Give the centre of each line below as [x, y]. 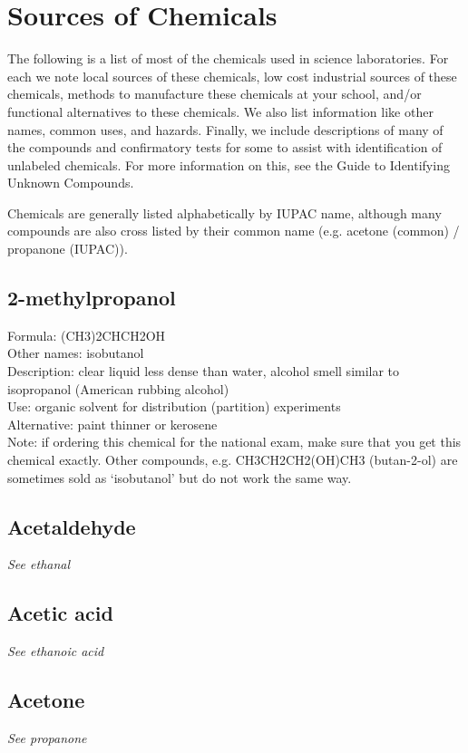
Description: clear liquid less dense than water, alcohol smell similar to [204, 371]
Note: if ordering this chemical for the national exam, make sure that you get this [234, 442]
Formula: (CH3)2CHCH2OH [87, 335]
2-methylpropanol [92, 298]
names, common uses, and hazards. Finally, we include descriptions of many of [225, 129]
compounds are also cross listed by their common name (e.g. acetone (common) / [234, 231]
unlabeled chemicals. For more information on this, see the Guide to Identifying [229, 164]
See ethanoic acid [56, 651]
